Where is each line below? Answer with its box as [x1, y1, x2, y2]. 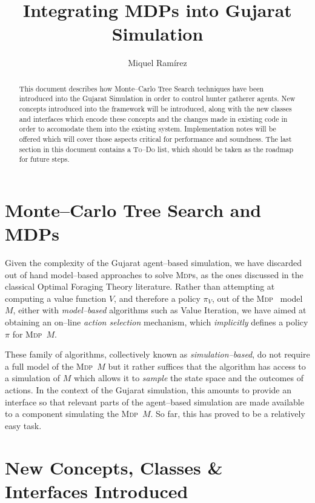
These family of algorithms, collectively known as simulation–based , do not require [5, 348, 310, 361]
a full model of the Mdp [5, 359, 93, 372]
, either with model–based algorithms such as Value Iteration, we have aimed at [13, 304, 307, 316]
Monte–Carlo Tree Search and [5, 197, 262, 222]
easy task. [5, 419, 42, 431]
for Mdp [12, 327, 42, 340]
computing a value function [5, 291, 107, 304]
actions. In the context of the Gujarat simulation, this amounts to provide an [5, 384, 292, 396]
